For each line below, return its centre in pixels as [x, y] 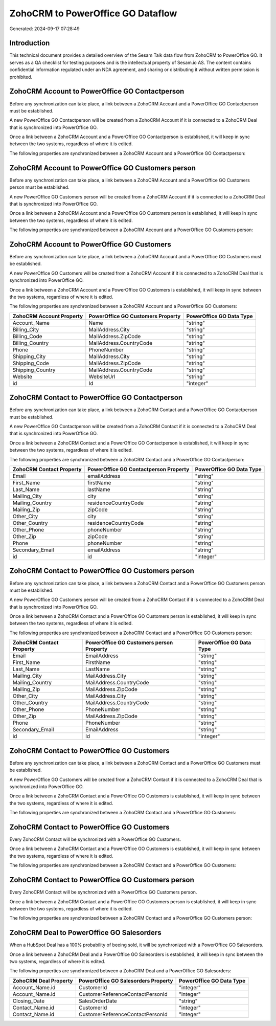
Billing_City [26, 329]
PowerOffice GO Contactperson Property [138, 470]
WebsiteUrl [102, 376]
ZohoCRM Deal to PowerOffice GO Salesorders [85, 933]
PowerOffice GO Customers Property [135, 316]
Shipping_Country [34, 370]
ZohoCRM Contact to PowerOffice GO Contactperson [96, 398]
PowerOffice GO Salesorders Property [126, 980]
